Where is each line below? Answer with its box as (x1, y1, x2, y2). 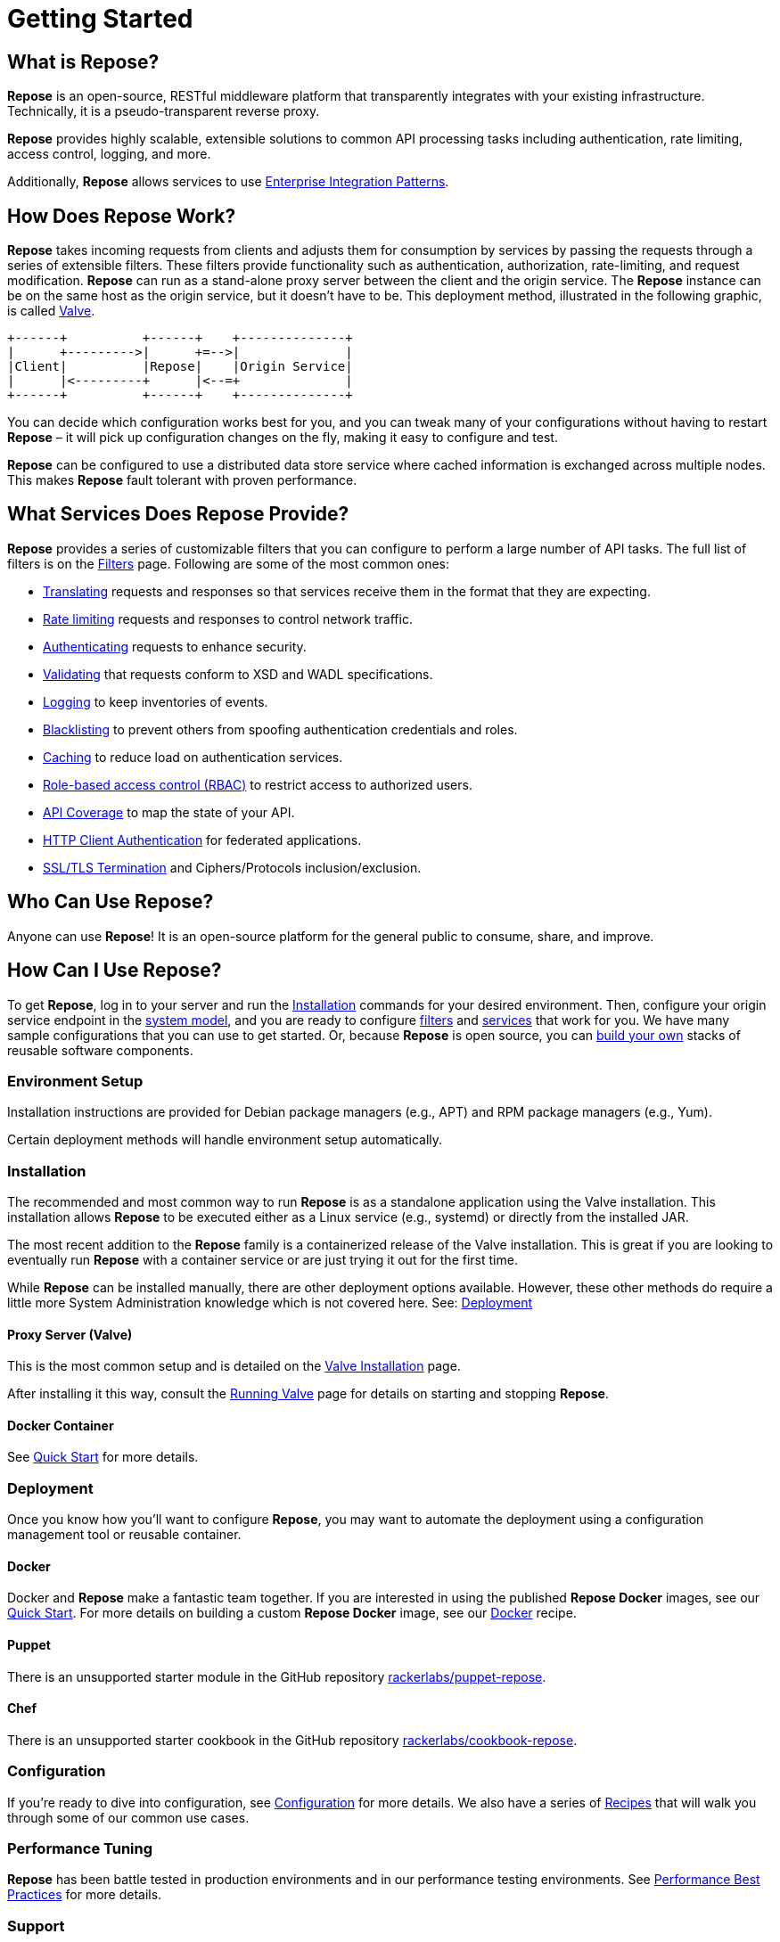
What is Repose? (7, 50, 160, 73)
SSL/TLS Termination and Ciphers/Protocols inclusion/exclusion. (43, 859, 422, 875)
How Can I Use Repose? (7, 959, 222, 982)
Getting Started (7, 4, 193, 34)
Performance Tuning (7, 1840, 153, 1858)
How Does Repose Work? (7, 204, 236, 227)
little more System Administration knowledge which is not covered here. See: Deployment (7, 1295, 533, 1311)
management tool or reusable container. (7, 1527, 242, 1543)
